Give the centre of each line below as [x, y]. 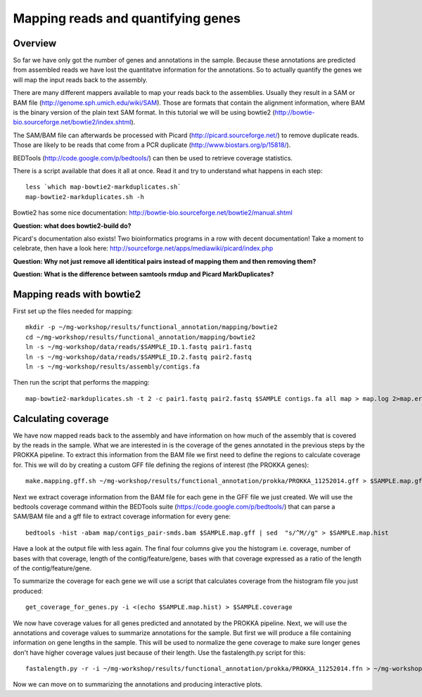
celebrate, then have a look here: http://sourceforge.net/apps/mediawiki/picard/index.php [143, 248]
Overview [35, 43]
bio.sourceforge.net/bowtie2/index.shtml [72, 122]
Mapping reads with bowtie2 [77, 294]
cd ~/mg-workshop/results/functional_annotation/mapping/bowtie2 [141, 337]
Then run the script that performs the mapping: [81, 383]
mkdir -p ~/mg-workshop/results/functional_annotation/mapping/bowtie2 [152, 327]
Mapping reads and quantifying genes [127, 18]
